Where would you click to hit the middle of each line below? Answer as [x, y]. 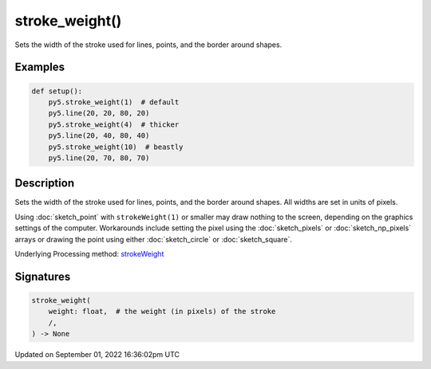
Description [45, 183]
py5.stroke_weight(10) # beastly [116, 147]
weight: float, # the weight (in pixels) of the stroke [162, 312]
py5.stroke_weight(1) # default [114, 102]
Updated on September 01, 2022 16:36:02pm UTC [97, 355]
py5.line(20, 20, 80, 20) [99, 113]
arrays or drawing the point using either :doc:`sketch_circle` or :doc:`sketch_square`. [154, 239]
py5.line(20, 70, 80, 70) [99, 158]
